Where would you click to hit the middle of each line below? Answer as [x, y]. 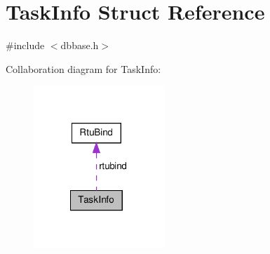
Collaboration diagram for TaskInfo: [83, 68]
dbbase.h [80, 45]
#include [25, 45]
